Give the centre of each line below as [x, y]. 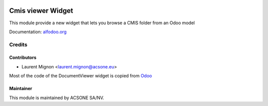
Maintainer [21, 89]
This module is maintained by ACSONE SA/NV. [57, 98]
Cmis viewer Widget [41, 11]
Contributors [23, 57]
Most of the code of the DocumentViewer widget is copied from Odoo [81, 76]
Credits [18, 45]
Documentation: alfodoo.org [38, 32]
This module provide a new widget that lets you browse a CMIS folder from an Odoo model [102, 23]
